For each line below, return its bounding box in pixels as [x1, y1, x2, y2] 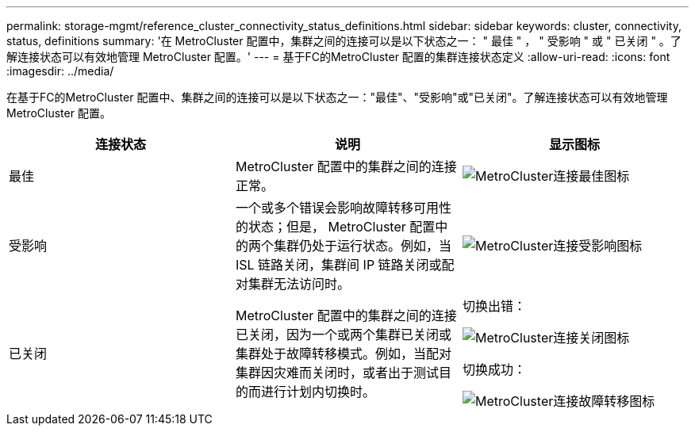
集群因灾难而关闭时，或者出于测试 [235, 365, 439, 380]
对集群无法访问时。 [235, 276, 350, 292]
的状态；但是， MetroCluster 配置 [235, 219, 436, 235]
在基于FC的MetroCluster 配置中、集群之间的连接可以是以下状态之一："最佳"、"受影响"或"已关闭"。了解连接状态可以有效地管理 [6, 90, 668, 104]
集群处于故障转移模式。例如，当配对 [235, 346, 451, 361]
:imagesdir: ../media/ [6, 64, 114, 78]
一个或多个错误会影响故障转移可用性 [235, 200, 451, 216]
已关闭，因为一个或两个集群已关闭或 [235, 327, 451, 342]
